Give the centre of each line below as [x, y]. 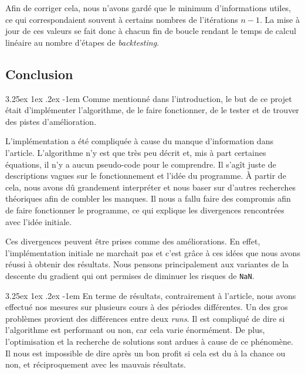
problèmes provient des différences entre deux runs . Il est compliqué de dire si [145, 318]
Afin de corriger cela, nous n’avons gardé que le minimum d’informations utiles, [148, 8]
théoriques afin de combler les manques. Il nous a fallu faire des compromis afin [148, 198]
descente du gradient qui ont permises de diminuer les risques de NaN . [130, 275]
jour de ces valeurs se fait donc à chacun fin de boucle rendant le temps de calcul [151, 31]
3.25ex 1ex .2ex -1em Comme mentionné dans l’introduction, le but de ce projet [149, 98]
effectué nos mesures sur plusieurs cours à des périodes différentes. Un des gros [147, 307]
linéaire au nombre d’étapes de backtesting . [82, 42]
